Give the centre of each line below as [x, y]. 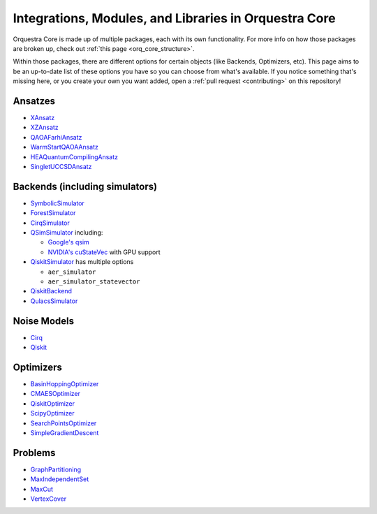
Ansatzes [34, 101]
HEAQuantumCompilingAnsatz [74, 156]
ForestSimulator [53, 213]
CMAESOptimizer [55, 394]
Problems [34, 453]
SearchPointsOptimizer [64, 423]
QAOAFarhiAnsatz [56, 137]
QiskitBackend [51, 291]
